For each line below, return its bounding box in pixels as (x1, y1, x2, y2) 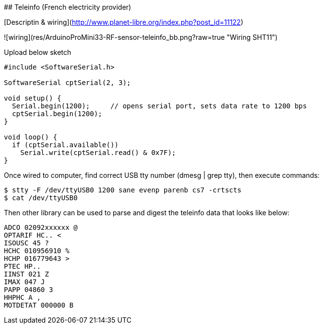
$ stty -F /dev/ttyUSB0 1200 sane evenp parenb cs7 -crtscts (4, 186, 241, 194)
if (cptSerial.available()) (12, 141, 119, 149)
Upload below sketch (4, 48, 71, 56)
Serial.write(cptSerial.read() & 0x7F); (20, 149, 176, 156)
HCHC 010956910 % (4, 247, 69, 255)
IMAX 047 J (4, 278, 45, 286)
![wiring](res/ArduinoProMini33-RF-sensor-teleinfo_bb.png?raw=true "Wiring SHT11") (4, 33, 278, 41)
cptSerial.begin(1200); (12, 110, 102, 118)
